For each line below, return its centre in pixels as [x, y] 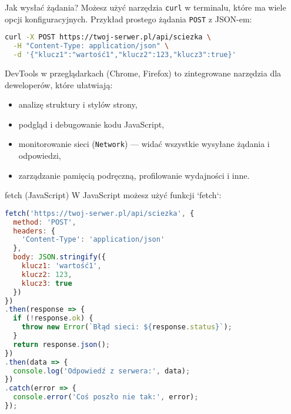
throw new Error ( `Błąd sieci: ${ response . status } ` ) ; [127, 327]
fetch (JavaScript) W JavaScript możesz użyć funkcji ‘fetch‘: [113, 195]
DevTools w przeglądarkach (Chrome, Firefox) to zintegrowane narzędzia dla [143, 73]
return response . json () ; [62, 344]
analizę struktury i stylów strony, [78, 104]
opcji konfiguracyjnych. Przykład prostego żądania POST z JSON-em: [128, 19]
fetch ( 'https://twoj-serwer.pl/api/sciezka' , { [100, 213]
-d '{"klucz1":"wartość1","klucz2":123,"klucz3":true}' [125, 55]
